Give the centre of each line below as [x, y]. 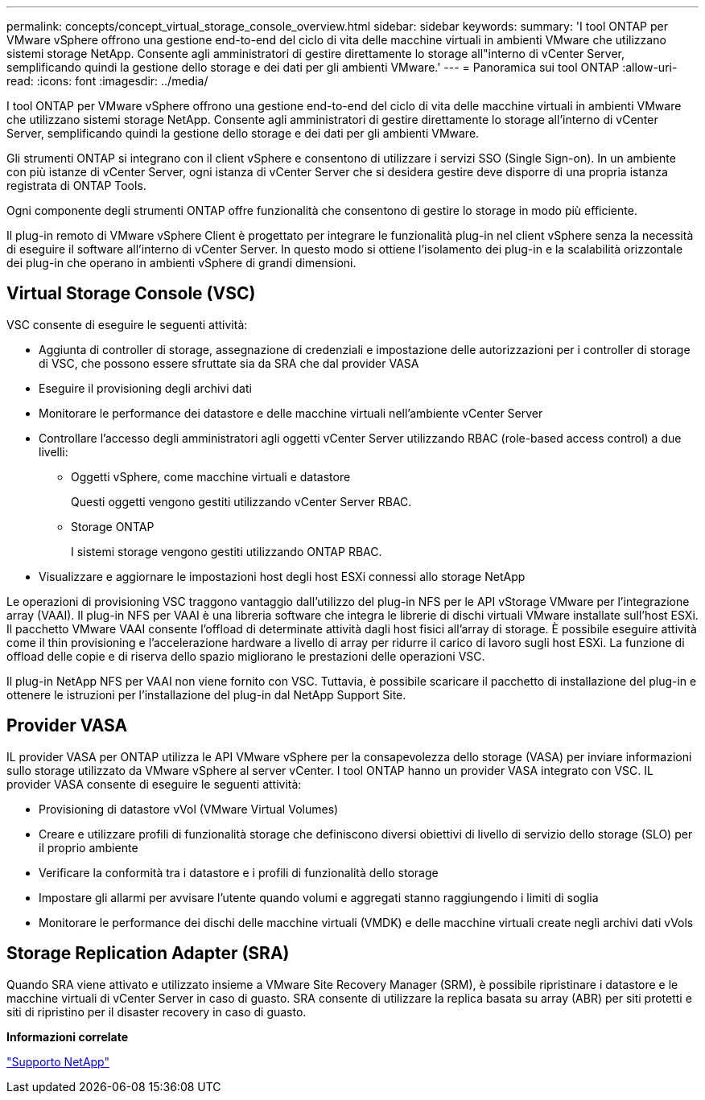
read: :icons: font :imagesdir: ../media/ [107, 81]
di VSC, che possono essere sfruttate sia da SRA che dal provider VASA [229, 363]
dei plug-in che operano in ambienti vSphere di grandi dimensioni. [181, 263]
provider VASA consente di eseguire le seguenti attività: [154, 784]
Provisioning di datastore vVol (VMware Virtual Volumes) [189, 809]
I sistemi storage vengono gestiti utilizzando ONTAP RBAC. [227, 551]
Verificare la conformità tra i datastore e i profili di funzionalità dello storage [239, 872]
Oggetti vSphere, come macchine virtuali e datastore [211, 476]
